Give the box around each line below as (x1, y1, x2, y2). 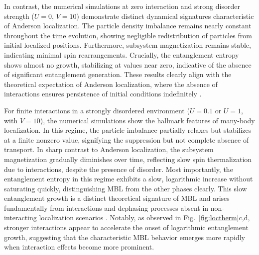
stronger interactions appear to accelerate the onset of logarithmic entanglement (4, 222, 249, 233)
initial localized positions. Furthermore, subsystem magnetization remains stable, (4, 40, 251, 50)
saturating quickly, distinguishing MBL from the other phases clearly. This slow (4, 183, 247, 193)
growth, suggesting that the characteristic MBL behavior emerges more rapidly (4, 232, 245, 242)
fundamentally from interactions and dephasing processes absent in (4, 202, 209, 213)
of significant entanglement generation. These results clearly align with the (4, 69, 232, 80)
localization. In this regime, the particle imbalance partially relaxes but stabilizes (4, 125, 252, 135)
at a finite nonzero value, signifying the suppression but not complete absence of (4, 134, 249, 145)
